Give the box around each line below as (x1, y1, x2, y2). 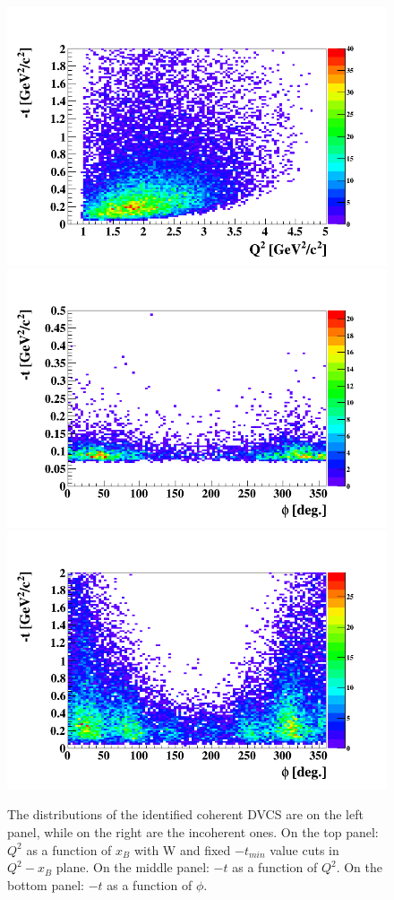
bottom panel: (7, 875, 84, 894)
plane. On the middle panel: (56, 858, 210, 877)
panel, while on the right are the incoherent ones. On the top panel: (7, 822, 379, 841)
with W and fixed (133, 840, 231, 859)
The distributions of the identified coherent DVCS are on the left (7, 805, 364, 824)
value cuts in (270, 840, 339, 859)
